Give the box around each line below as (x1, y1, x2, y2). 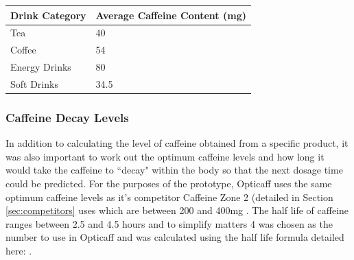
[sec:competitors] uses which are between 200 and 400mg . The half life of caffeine (5, 203, 349, 217)
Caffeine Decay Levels (5, 108, 129, 126)
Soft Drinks (10, 76, 58, 91)
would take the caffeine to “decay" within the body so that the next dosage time (5, 163, 343, 177)
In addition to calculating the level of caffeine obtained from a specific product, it (5, 136, 349, 150)
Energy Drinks (10, 60, 71, 74)
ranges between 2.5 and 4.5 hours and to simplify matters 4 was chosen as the (5, 216, 333, 231)
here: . (5, 243, 32, 257)
